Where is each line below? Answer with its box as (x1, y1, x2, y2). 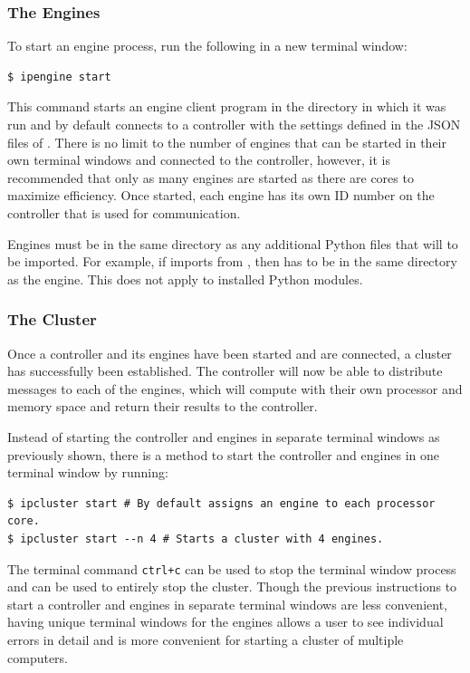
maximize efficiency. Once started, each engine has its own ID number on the (7, 186, 435, 205)
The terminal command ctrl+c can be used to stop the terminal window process (7, 559, 456, 578)
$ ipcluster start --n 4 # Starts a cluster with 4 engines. (7, 532, 384, 545)
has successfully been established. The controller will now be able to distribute (7, 361, 443, 380)
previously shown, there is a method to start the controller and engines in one (7, 445, 439, 464)
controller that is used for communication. (7, 203, 241, 222)
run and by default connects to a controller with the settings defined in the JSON (7, 115, 461, 133)
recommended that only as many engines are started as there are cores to (7, 168, 414, 187)
